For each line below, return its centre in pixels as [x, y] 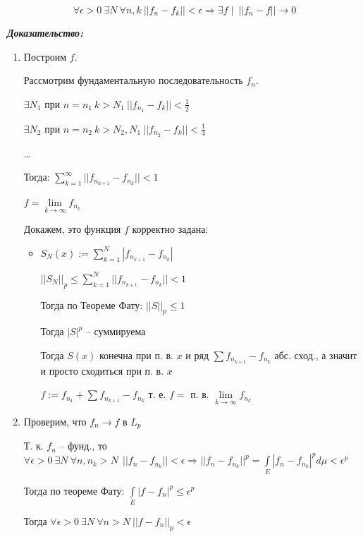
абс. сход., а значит [316, 355]
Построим [45, 56]
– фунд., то [83, 446]
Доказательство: [45, 32]
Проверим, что [55, 421]
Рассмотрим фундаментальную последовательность [133, 80]
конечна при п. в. [136, 355]
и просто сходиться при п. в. [102, 370]
